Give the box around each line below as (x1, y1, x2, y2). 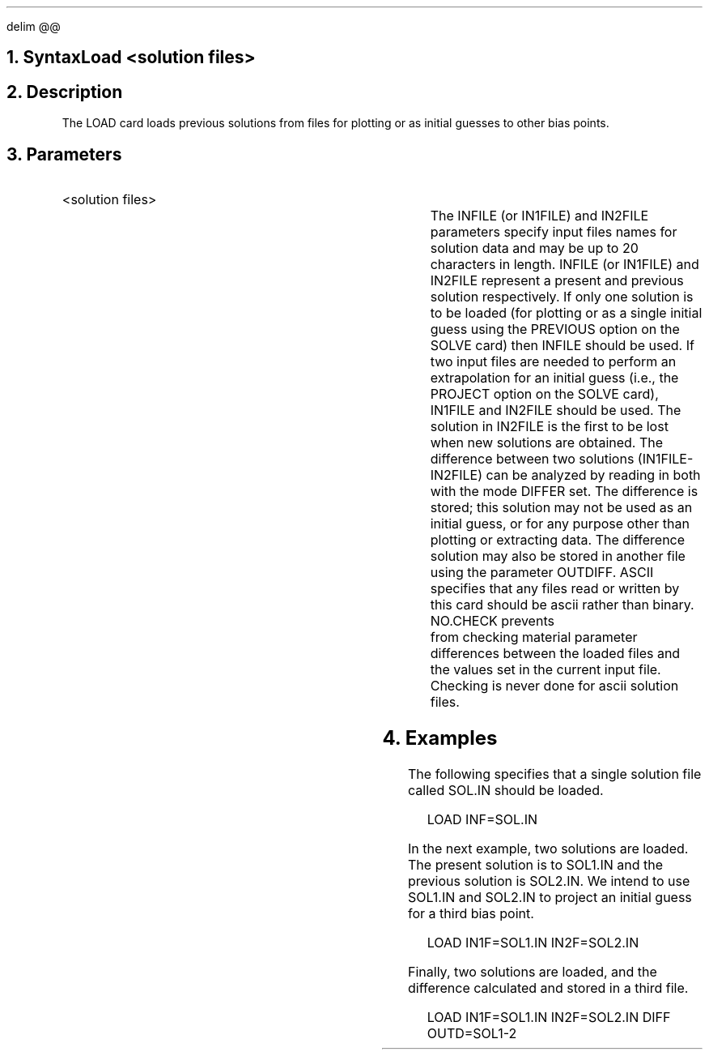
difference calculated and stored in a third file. (408, 979, 689, 996)
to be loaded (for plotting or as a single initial (430, 305, 703, 322)
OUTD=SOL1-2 (427, 1024, 517, 1041)
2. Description (6, 81, 123, 102)
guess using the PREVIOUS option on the (430, 321, 680, 338)
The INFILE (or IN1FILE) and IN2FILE (430, 207, 649, 224)
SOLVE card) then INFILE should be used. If (430, 337, 694, 354)
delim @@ (6, 19, 61, 33)
